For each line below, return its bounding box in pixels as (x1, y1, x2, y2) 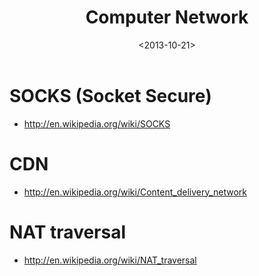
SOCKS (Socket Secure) (9, 84, 212, 107)
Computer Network (85, 6, 249, 29)
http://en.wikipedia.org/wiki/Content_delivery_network (23, 186, 248, 198)
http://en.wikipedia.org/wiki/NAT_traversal (23, 254, 197, 266)
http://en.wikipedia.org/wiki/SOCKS (23, 117, 171, 130)
